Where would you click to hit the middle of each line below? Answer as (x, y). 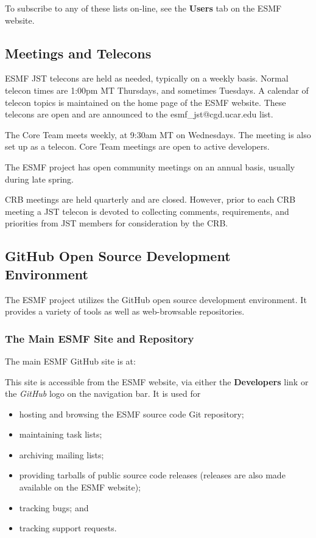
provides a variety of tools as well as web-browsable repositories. (125, 311)
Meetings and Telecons (78, 53)
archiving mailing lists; (61, 454)
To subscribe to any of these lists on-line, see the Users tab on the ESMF (143, 8)
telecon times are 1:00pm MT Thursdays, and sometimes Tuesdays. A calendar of (157, 90)
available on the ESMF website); (80, 487)
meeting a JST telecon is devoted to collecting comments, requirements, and (147, 211)
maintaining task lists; (61, 434)
